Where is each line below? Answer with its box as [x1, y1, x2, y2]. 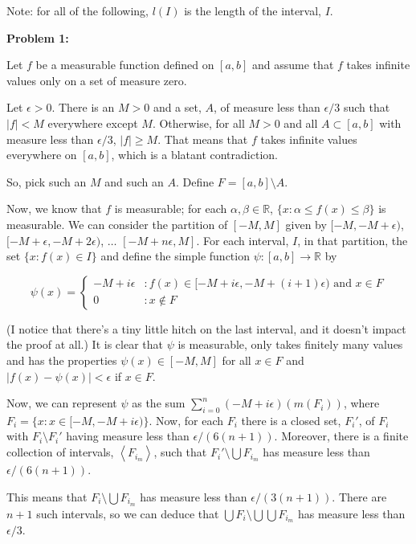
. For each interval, [196, 231, 289, 248]
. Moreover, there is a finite [274, 427, 409, 444]
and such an [104, 173, 164, 190]
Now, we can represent [6, 395, 117, 411]
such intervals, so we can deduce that [36, 505, 219, 522]
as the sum [132, 395, 186, 411]
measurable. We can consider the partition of [6, 215, 228, 232]
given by [285, 215, 327, 232]
